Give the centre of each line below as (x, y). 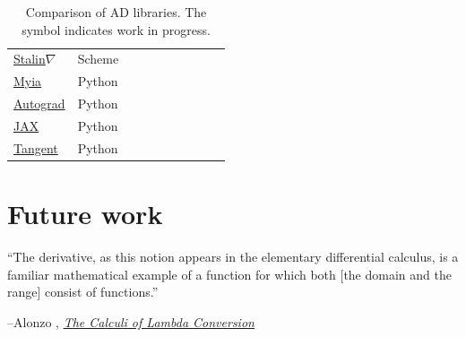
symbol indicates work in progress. (116, 29)
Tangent (36, 147)
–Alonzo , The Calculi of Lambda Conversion (131, 321)
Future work (85, 214)
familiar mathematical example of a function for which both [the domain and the (229, 274)
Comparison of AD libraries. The (116, 12)
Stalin (30, 59)
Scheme (98, 59)
